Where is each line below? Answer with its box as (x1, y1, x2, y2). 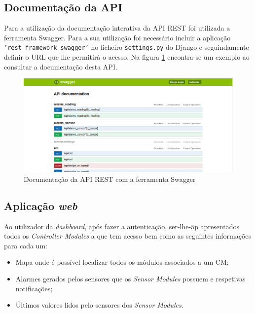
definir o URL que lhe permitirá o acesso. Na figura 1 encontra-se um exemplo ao (4, 52, 250, 62)
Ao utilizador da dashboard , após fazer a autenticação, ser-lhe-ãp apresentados (4, 221, 239, 231)
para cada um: (4, 240, 47, 250)
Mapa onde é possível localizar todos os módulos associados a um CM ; (15, 257, 229, 267)
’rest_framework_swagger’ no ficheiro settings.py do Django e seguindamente (4, 42, 249, 52)
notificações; (15, 283, 53, 293)
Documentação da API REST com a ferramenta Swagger (24, 174, 196, 184)
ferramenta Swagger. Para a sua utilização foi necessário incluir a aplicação (4, 32, 231, 42)
